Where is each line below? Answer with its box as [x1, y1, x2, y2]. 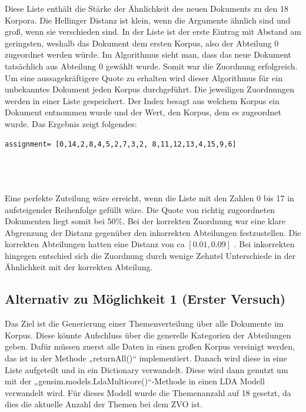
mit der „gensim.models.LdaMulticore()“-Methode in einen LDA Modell [5, 375, 265, 387]
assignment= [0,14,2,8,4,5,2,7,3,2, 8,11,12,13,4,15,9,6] [5, 139, 237, 148]
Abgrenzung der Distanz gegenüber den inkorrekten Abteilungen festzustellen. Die [5, 226, 301, 238]
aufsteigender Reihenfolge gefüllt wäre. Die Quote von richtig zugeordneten [5, 203, 275, 215]
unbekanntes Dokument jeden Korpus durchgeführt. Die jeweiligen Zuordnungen [5, 83, 294, 95]
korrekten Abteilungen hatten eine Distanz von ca [5, 238, 185, 250]
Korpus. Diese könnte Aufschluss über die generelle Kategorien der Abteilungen [5, 328, 291, 341]
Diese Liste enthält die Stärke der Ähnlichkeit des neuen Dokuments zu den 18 [5, 2, 288, 14]
